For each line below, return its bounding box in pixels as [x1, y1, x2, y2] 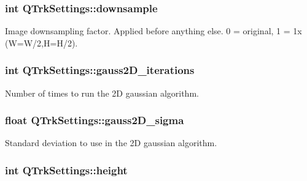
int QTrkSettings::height [5, 162, 128, 177]
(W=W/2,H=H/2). [5, 36, 78, 49]
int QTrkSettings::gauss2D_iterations [5, 62, 195, 78]
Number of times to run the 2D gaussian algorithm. [5, 86, 199, 99]
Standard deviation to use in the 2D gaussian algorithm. [5, 136, 217, 149]
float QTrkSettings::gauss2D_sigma [5, 113, 184, 128]
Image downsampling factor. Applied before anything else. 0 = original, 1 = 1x [5, 24, 302, 37]
